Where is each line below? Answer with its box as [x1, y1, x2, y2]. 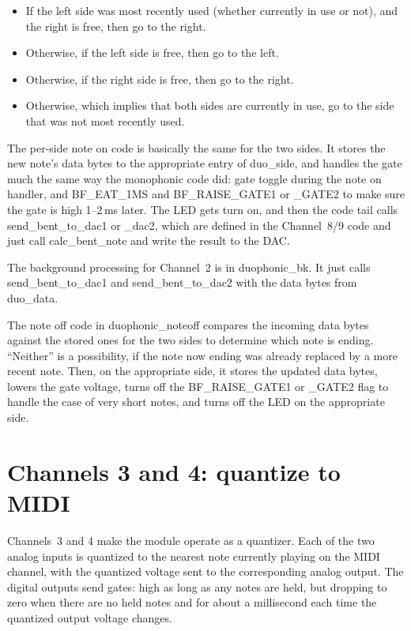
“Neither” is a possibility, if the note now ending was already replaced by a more [7, 347, 398, 363]
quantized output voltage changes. [7, 609, 172, 625]
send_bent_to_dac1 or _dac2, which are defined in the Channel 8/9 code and [7, 216, 391, 233]
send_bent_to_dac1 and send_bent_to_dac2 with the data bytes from [7, 274, 357, 291]
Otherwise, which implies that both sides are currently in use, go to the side [25, 97, 394, 114]
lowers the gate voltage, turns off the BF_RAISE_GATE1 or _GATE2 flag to [7, 377, 389, 394]
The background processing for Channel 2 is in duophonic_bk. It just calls [7, 258, 371, 275]
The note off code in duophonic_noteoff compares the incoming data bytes [7, 316, 369, 332]
